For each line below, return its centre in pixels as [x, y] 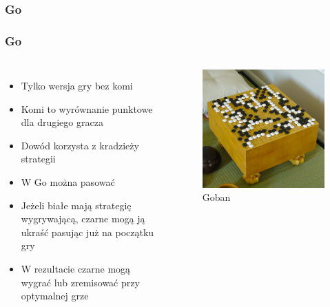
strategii [38, 159]
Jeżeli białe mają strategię [76, 205]
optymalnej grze [55, 296]
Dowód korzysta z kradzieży [80, 145]
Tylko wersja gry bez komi [77, 86]
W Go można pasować [68, 182]
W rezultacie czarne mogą [76, 268]
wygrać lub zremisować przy [80, 282]
